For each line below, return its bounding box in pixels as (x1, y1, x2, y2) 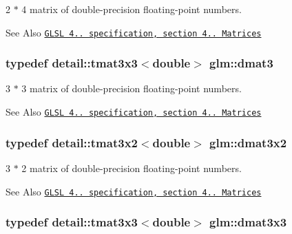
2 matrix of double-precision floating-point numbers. (21, 160, 242, 175)
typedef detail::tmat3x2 (6, 134, 138, 151)
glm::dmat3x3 (209, 213, 287, 231)
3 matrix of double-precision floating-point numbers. (21, 81, 242, 96)
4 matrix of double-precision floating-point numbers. (21, 2, 242, 16)
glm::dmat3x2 (209, 134, 287, 151)
